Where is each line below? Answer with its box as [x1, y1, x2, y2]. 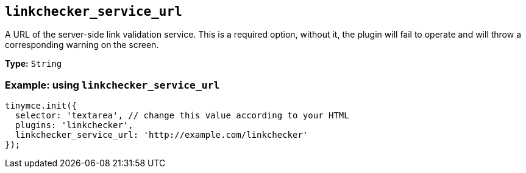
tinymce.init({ [5, 101, 77, 111]
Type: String [5, 58, 62, 69]
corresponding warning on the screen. [5, 39, 159, 50]
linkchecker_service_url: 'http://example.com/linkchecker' [15, 130, 308, 140]
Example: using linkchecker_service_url [5, 78, 220, 91]
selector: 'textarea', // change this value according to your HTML [15, 110, 349, 121]
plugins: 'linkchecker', [15, 120, 133, 131]
